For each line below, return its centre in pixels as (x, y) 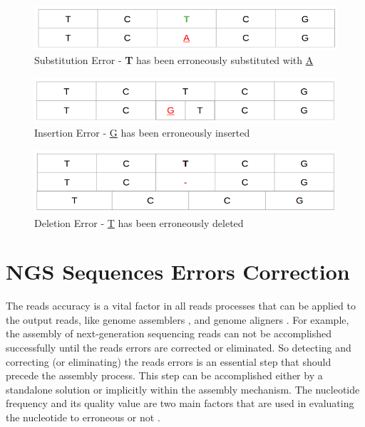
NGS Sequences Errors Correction (178, 272)
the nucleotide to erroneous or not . (83, 417)
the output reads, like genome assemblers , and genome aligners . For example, (178, 319)
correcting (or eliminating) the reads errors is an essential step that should (169, 361)
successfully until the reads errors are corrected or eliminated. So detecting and (179, 348)
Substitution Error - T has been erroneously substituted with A (174, 60)
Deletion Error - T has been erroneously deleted (139, 222)
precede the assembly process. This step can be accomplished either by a (164, 375)
